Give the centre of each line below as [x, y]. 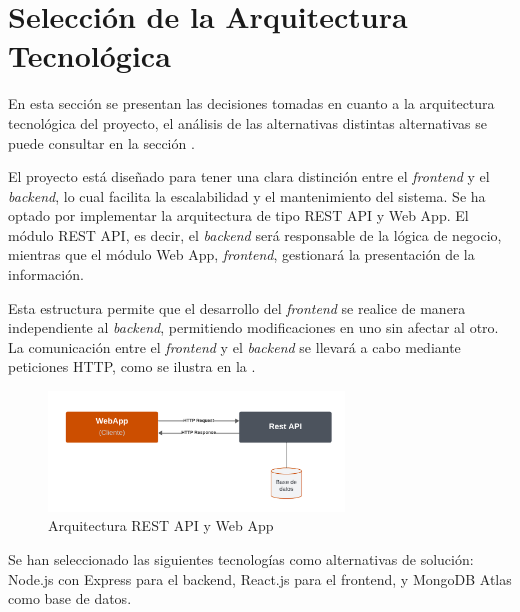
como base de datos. [70, 598]
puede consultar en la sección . [101, 142]
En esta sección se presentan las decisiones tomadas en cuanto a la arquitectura [251, 103]
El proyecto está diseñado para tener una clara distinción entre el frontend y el [249, 176]
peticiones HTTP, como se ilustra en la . [132, 366]
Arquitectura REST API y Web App [161, 525]
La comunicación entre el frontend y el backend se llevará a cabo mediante [234, 346]
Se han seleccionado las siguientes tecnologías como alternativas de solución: [241, 559]
